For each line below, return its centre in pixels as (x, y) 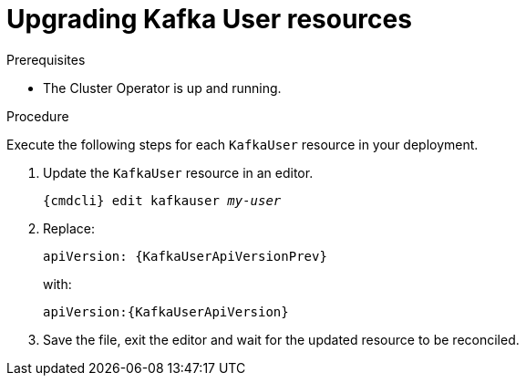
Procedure (38, 116)
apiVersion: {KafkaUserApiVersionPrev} (185, 256)
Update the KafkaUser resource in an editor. (178, 172)
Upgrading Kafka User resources (209, 19)
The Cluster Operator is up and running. (162, 88)
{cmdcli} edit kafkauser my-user (162, 200)
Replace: (69, 228)
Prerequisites (46, 59)
